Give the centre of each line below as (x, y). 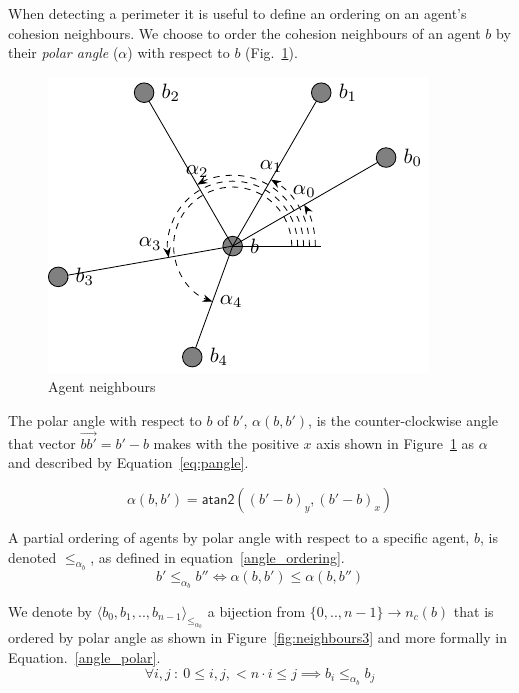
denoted (32, 556)
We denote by (50, 610)
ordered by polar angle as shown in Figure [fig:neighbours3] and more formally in (257, 637)
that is (473, 610)
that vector (42, 442)
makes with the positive (226, 442)
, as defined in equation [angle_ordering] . (217, 556)
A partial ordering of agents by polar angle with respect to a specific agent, (239, 536)
